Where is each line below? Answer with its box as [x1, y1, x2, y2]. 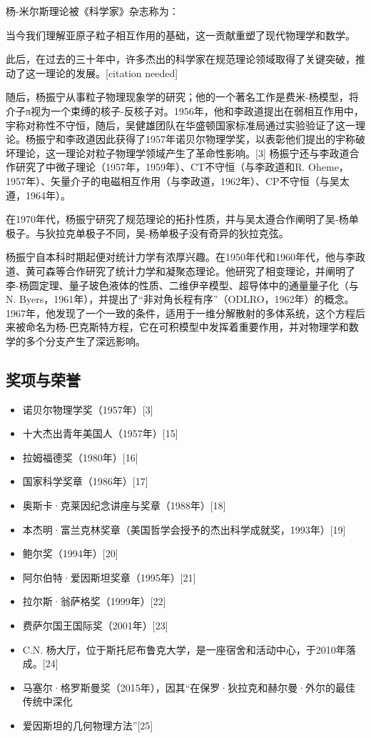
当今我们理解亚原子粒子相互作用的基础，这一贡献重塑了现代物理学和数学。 [6, 27, 355, 42]
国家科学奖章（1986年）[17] [22, 474, 148, 489]
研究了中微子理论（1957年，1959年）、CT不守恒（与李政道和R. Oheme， [15, 159, 349, 174]
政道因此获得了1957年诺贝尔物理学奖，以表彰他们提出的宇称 [75, 131, 355, 146]
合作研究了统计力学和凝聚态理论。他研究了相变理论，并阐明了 [65, 263, 355, 278]
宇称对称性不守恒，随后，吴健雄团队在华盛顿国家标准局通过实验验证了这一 [6, 117, 355, 132]
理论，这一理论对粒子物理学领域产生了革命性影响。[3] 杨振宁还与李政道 [15, 145, 350, 160]
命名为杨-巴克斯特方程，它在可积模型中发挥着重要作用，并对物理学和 [25, 319, 349, 334]
